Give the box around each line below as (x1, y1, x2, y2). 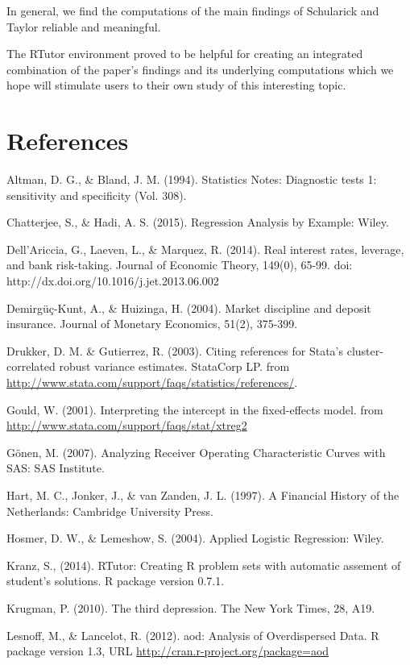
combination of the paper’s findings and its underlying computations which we (6, 60, 394, 77)
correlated (6, 358, 56, 375)
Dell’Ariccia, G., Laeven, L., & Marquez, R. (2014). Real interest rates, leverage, (6, 240, 404, 257)
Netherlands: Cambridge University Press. (6, 502, 213, 519)
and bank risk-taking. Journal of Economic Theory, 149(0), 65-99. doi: (6, 256, 353, 273)
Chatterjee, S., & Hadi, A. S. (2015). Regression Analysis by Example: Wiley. (6, 214, 389, 231)
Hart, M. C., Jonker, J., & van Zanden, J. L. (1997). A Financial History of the (6, 487, 400, 503)
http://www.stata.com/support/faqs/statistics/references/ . (6, 374, 298, 391)
